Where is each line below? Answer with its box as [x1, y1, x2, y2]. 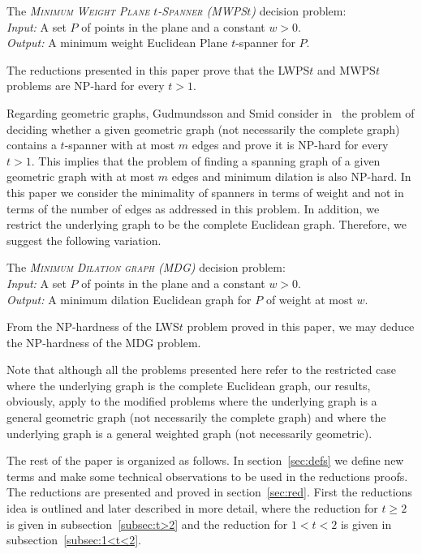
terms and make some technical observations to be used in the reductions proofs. [6, 467, 408, 484]
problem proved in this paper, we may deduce [187, 318, 415, 335]
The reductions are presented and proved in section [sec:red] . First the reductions [6, 483, 412, 500]
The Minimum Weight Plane [6, 2, 150, 19]
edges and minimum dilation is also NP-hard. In [171, 168, 411, 185]
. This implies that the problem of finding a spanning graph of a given [31, 152, 381, 169]
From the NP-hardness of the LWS [6, 318, 179, 335]
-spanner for [235, 34, 295, 51]
